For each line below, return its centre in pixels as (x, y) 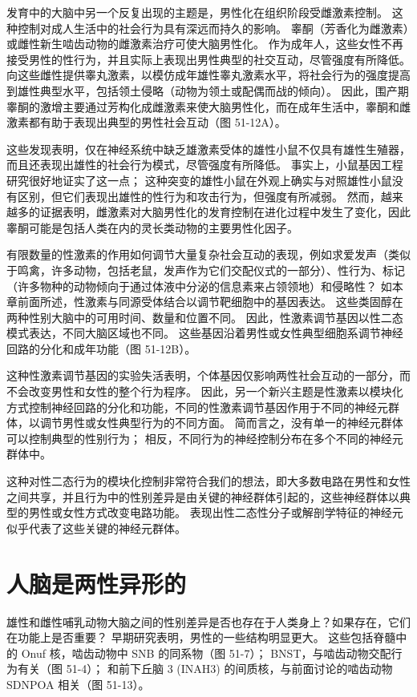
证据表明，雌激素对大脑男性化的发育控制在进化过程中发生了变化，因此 (225, 212)
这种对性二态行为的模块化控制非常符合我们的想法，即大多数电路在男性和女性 (208, 481)
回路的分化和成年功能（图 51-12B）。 (101, 348)
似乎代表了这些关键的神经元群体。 (96, 528)
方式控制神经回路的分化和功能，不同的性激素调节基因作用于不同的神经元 (197, 407)
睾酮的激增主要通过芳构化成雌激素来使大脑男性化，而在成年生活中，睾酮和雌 (208, 106)
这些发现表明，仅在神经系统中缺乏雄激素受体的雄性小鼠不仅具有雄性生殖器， (208, 149)
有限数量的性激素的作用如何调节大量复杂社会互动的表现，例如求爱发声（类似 (208, 254)
